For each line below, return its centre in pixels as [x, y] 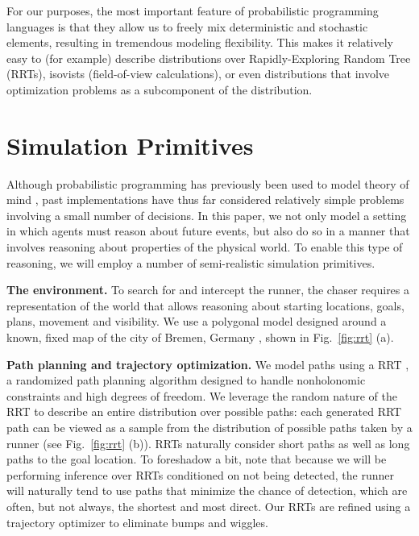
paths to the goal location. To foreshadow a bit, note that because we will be [197, 459]
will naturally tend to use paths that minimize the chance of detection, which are [207, 490]
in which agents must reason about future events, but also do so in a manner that [208, 231]
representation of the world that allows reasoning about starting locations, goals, [205, 305]
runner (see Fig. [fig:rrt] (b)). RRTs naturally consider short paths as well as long [208, 443]
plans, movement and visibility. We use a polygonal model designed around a [197, 321]
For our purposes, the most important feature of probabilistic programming [193, 10]
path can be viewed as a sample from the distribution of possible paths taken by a [209, 427]
